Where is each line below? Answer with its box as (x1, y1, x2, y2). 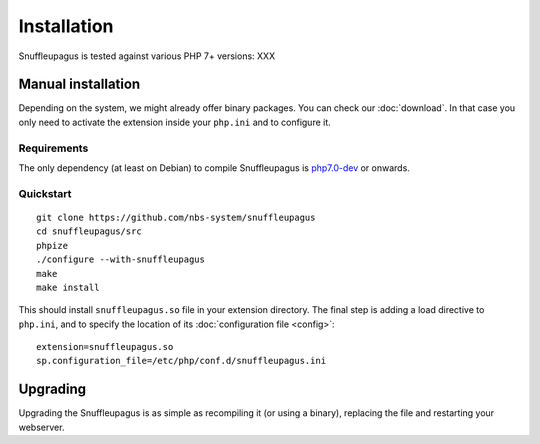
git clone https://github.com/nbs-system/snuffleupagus (36, 211, 316, 223)
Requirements (18, 141, 89, 155)
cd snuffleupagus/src (36, 226, 142, 237)
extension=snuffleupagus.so (36, 341, 174, 353)
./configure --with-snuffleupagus (36, 254, 205, 265)
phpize (36, 240, 69, 251)
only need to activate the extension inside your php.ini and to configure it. (18, 116, 332, 128)
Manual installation (18, 76, 141, 93)
